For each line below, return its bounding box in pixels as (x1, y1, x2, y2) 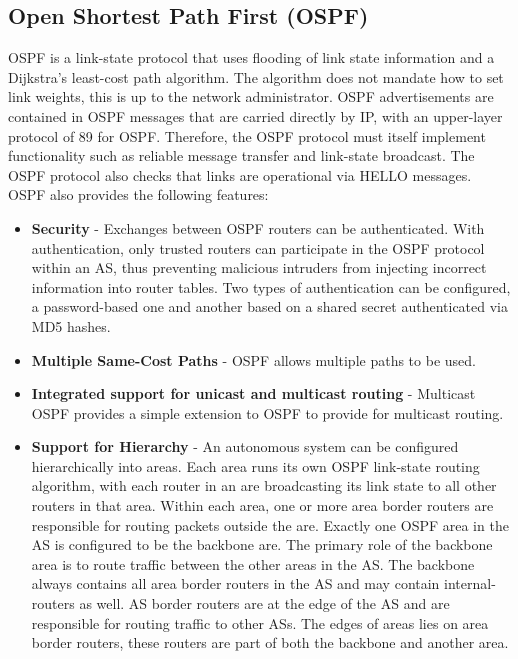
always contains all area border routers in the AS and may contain (31, 573, 440, 594)
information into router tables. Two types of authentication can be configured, (31, 276, 511, 297)
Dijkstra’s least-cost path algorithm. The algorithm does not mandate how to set (8, 66, 504, 87)
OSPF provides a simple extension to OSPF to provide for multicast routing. (31, 402, 504, 423)
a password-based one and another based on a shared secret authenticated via (31, 296, 509, 317)
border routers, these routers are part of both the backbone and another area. (31, 632, 509, 653)
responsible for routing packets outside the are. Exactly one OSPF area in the (31, 514, 509, 535)
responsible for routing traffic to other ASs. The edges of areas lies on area (31, 612, 489, 633)
